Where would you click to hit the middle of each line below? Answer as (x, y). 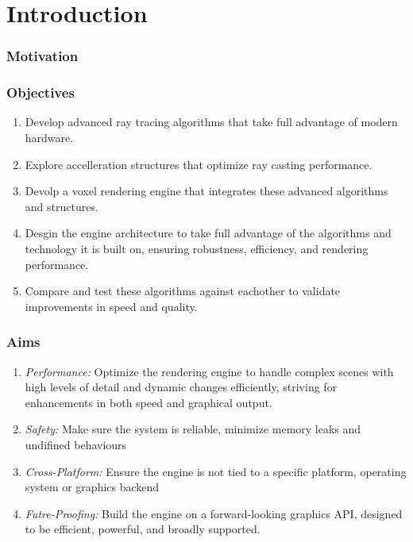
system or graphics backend (92, 487)
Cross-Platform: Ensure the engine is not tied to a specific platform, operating (216, 471)
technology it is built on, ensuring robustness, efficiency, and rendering (197, 248)
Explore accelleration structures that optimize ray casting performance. (199, 164)
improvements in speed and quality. (111, 306)
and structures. (62, 206)
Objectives (41, 92)
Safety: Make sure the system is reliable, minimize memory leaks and (193, 429)
